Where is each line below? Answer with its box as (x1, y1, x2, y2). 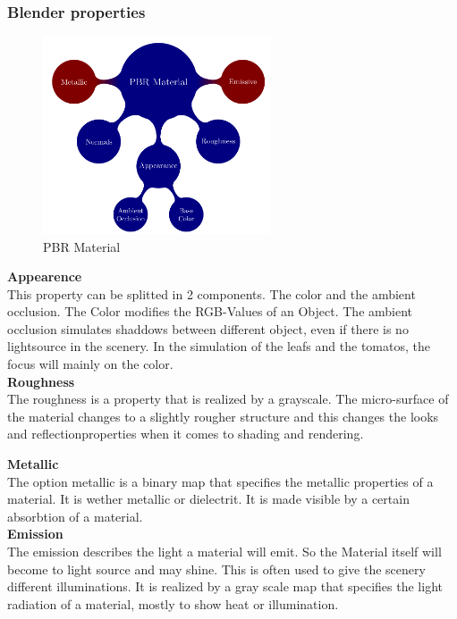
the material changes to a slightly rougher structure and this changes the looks (7, 406, 439, 425)
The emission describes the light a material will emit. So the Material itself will (7, 542, 442, 561)
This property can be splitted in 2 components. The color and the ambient (7, 284, 416, 303)
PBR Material (43, 237, 121, 255)
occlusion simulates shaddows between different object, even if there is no (7, 319, 409, 338)
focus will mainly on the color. (7, 355, 173, 373)
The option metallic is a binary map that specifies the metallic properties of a (7, 472, 434, 490)
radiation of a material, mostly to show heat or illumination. (7, 594, 339, 613)
